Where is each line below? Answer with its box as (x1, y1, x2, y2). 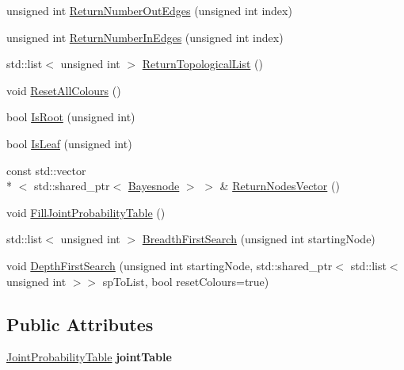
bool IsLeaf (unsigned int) (6, 135, 132, 151)
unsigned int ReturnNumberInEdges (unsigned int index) (6, 29, 284, 45)
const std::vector (6, 162, 86, 178)
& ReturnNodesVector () (219, 177, 340, 194)
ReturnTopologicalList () (142, 55, 263, 72)
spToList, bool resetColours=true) (102, 273, 269, 289)
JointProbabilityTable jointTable (6, 349, 172, 365)
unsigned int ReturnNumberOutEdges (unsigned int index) (6, 2, 292, 18)
